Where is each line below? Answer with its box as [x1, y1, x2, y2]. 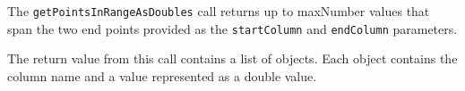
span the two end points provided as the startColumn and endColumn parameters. [7, 19, 458, 37]
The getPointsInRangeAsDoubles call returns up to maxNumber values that [7, 2, 430, 20]
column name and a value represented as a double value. [7, 66, 317, 85]
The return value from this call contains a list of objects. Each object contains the [7, 49, 458, 68]
